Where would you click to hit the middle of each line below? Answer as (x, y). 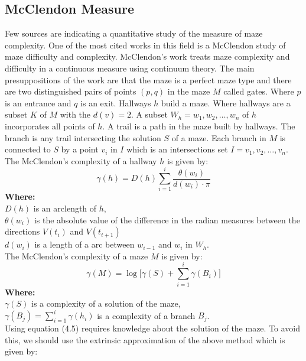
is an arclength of (65, 208)
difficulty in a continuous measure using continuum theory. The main (130, 68)
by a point (80, 149)
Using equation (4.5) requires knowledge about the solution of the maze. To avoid (153, 328)
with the (75, 114)
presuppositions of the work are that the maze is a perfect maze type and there (148, 79)
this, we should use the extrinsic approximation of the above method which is (145, 339)
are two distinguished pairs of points (71, 91)
